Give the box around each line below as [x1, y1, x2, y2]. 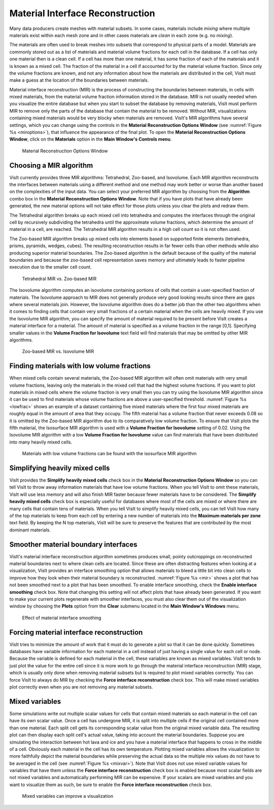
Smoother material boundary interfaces [9, 540, 138, 549]
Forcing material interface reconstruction [9, 628, 143, 636]
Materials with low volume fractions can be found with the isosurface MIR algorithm [22, 451, 197, 457]
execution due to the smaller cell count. [9, 264, 92, 270]
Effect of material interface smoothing [22, 615, 101, 621]
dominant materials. [9, 527, 51, 533]
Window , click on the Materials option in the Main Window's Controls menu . [9, 136, 172, 142]
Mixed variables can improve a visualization [22, 793, 114, 799]
